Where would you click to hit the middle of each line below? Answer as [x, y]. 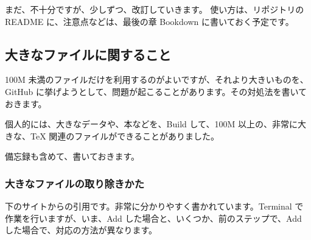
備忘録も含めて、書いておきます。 [72, 156]
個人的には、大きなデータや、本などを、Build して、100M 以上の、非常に [151, 124]
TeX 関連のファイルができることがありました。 [125, 136]
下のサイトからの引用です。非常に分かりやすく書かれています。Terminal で [154, 206]
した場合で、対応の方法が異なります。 [81, 230]
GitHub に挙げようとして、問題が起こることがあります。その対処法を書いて [156, 91]
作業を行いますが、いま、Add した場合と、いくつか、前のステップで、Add [153, 218]
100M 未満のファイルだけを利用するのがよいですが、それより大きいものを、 [157, 79]
